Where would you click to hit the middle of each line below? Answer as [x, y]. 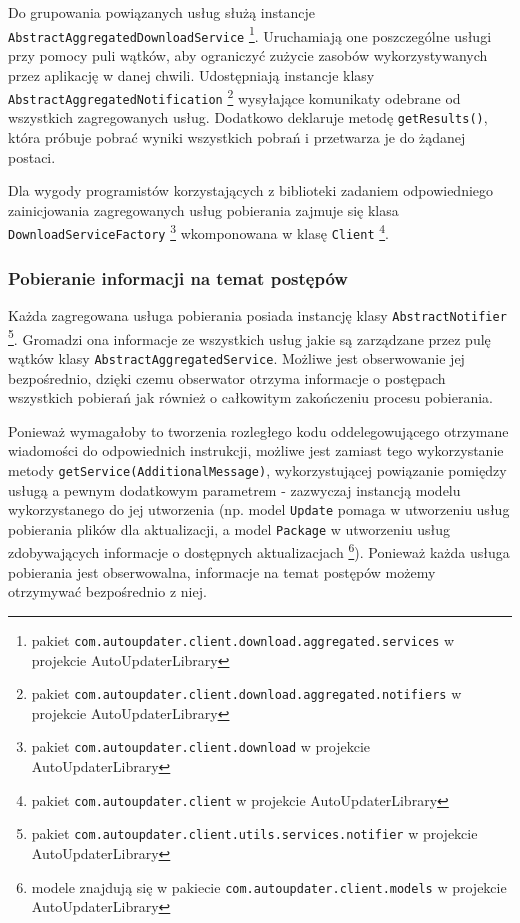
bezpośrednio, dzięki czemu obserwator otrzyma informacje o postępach [227, 377]
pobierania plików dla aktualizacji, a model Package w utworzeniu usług [229, 528]
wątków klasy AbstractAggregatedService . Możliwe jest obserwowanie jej [236, 357]
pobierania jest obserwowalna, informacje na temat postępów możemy [222, 571]
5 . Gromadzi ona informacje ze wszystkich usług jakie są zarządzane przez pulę [249, 337]
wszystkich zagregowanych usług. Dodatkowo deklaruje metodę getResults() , [248, 117]
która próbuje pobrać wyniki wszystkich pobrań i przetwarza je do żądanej [237, 137]
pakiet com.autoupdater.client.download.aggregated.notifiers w [246, 693]
